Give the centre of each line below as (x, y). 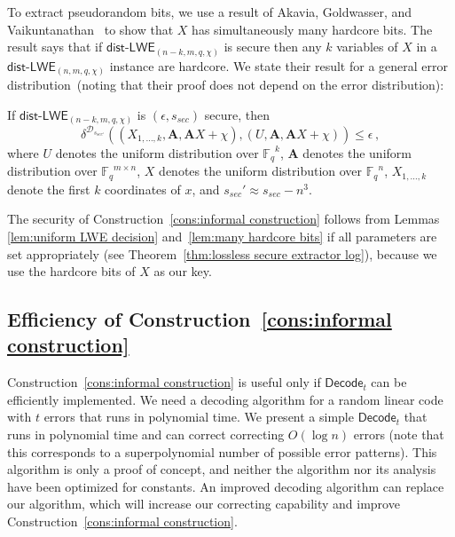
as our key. (183, 271)
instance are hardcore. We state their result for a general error (278, 65)
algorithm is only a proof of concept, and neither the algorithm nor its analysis (222, 469)
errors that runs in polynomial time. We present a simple (199, 417)
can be (389, 382)
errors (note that (399, 434)
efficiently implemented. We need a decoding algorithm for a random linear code (225, 399)
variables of (367, 47)
